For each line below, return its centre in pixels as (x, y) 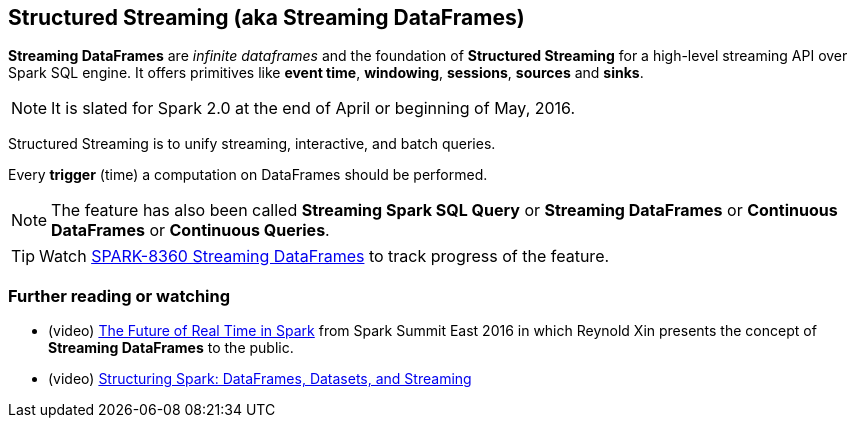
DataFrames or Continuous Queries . (190, 230)
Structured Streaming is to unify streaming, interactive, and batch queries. (252, 144)
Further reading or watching (119, 295)
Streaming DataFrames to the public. (171, 348)
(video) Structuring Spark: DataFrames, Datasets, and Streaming (260, 379)
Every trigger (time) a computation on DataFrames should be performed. (248, 175)
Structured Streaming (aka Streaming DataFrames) (266, 17)
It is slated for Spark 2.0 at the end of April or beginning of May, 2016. (313, 108)
